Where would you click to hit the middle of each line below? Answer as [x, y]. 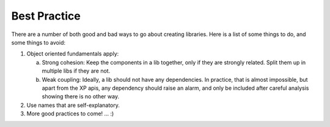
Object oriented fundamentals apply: [73, 54]
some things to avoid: [38, 42]
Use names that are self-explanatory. [73, 105]
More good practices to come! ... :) [70, 114]
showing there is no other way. [80, 96]
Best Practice [46, 16]
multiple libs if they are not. [76, 71]
